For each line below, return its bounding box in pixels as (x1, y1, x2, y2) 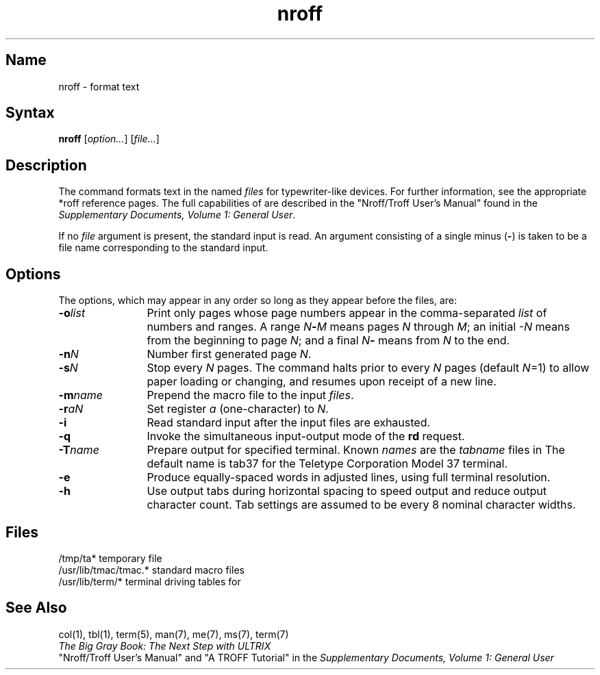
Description (5, 156, 87, 174)
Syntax (5, 104, 55, 122)
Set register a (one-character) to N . (147, 402, 329, 416)
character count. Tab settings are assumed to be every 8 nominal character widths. (147, 498, 576, 512)
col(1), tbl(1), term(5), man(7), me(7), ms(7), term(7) (58, 628, 289, 640)
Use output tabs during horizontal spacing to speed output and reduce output (147, 484, 547, 498)
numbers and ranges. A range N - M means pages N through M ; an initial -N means (147, 320, 570, 334)
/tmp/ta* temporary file (58, 552, 162, 564)
